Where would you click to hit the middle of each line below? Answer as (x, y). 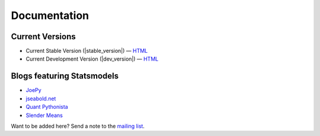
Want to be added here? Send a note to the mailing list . (78, 126)
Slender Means (44, 115)
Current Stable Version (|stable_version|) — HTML (87, 51)
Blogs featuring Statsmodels (65, 76)
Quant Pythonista (47, 107)
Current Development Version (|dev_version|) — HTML (92, 59)
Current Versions (44, 37)
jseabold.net (41, 99)
